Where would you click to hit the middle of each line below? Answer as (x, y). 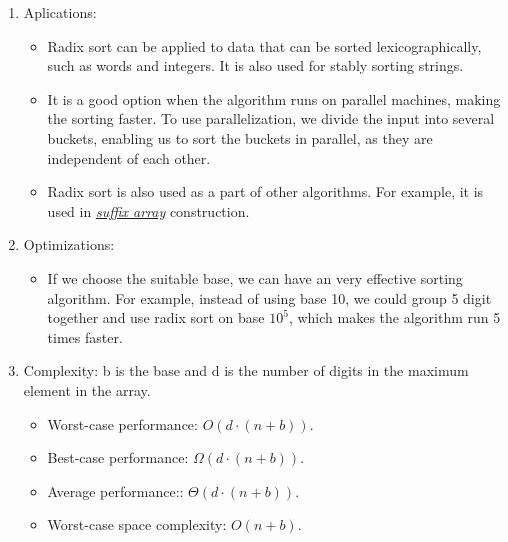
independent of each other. (129, 157)
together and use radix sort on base (156, 317)
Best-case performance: (118, 457)
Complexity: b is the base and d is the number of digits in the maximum (246, 370)
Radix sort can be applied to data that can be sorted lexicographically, (264, 45)
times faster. (85, 336)
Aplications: (60, 12)
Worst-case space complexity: (137, 524)
